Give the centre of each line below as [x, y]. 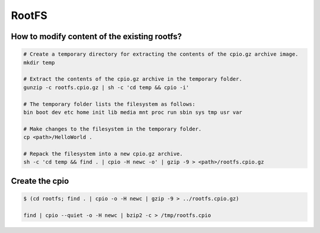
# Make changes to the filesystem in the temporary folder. [113, 129]
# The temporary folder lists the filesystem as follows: [109, 104]
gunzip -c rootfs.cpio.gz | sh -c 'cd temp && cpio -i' [106, 87]
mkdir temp [39, 63]
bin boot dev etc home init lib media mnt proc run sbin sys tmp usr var [133, 112]
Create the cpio [40, 181]
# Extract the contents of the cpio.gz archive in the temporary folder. [133, 79]
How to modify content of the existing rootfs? [96, 36]
